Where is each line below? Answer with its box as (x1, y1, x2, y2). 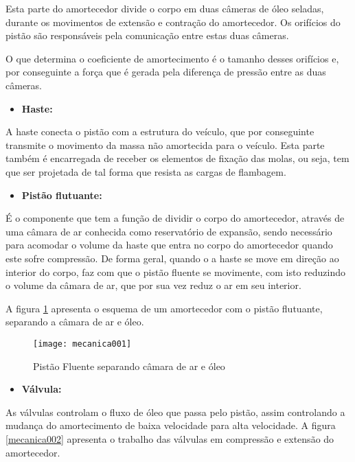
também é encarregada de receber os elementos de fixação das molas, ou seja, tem (5, 151, 350, 165)
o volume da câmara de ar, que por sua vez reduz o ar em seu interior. (5, 278, 301, 292)
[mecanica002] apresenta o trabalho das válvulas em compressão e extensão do (5, 431, 334, 446)
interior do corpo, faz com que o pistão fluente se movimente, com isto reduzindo (5, 264, 346, 279)
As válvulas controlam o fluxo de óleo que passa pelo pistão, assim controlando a (5, 404, 345, 419)
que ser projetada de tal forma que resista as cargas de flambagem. (5, 164, 286, 178)
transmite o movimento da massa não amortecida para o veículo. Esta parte (5, 137, 325, 152)
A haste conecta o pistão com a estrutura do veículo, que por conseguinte (5, 124, 314, 139)
